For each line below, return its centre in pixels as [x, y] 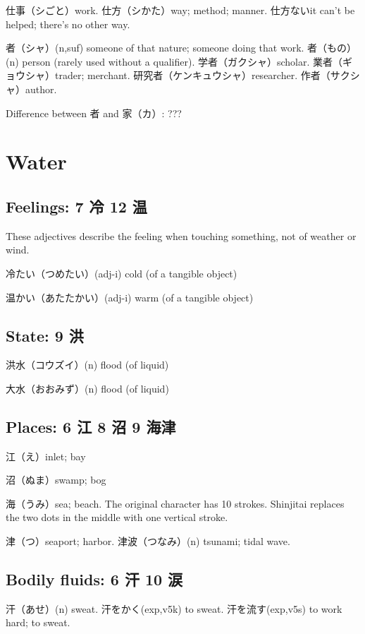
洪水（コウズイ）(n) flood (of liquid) [87, 365]
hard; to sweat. [38, 622]
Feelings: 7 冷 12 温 [76, 206]
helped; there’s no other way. [68, 24]
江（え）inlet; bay [46, 456]
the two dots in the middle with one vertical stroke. [117, 517]
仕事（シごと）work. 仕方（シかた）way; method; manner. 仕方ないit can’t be [180, 10]
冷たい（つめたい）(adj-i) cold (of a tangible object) [122, 273]
